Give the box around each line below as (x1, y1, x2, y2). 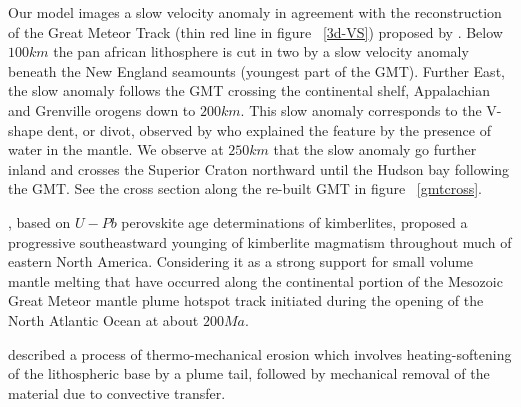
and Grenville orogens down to (8, 99, 196, 120)
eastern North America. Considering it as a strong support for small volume (8, 251, 474, 272)
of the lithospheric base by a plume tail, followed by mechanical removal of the (8, 363, 490, 384)
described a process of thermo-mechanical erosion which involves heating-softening (8, 343, 512, 364)
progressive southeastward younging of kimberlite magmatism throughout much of (8, 231, 512, 252)
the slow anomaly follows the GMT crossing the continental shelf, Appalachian (8, 80, 490, 101)
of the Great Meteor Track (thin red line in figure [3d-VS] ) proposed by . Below (8, 21, 503, 42)
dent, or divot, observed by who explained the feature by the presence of (47, 119, 492, 140)
